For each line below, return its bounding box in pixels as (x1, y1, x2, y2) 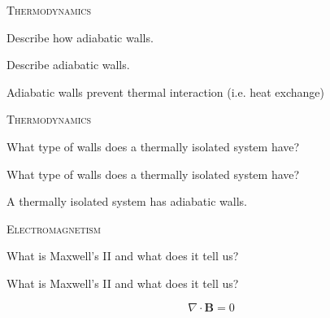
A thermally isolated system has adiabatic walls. (7, 193, 247, 210)
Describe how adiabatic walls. (7, 28, 154, 46)
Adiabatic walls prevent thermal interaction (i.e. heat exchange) (7, 83, 325, 100)
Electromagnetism (7, 220, 102, 237)
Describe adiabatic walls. (7, 56, 130, 73)
